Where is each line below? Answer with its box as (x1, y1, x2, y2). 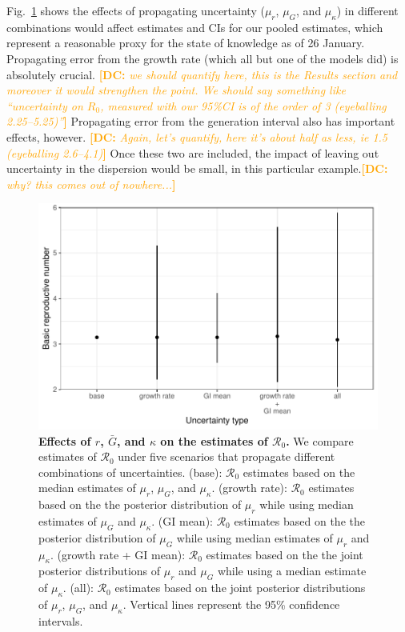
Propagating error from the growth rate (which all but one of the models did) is (6, 50, 399, 66)
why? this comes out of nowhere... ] (6, 175, 176, 192)
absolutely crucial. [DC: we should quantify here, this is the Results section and (6, 66, 398, 82)
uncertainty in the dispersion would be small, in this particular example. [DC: (6, 160, 388, 177)
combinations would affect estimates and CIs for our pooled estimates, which (6, 18, 383, 35)
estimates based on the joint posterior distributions (114, 579, 366, 596)
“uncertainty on (6, 97, 83, 114)
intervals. (38, 612, 83, 629)
